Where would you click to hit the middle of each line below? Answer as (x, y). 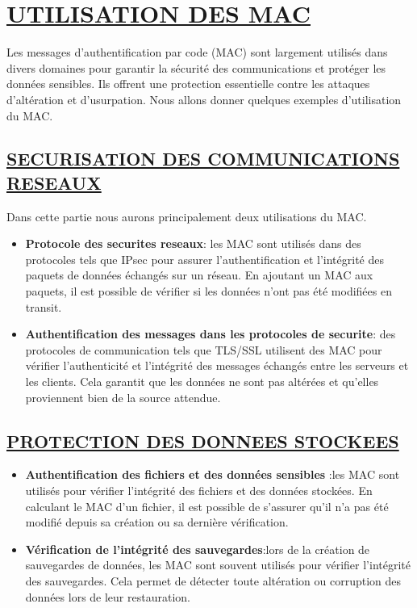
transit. (44, 306)
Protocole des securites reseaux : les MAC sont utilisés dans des (193, 243)
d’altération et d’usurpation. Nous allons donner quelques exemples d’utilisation (204, 99)
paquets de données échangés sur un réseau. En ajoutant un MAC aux (199, 275)
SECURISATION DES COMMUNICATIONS (203, 159)
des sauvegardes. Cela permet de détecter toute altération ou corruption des (213, 580)
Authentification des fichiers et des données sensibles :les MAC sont (213, 474)
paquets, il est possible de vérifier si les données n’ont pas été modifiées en (208, 291)
